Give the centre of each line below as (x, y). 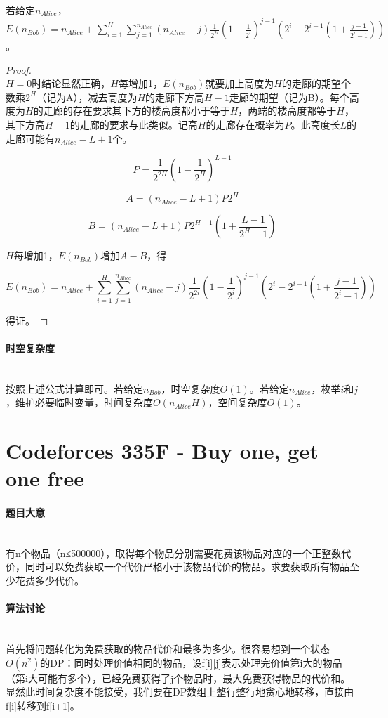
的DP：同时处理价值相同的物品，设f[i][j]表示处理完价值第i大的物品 (191, 662)
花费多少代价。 (49, 580)
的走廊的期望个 (316, 83)
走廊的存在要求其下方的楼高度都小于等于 (136, 111)
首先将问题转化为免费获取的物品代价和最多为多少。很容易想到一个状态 (168, 648)
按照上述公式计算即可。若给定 (74, 388)
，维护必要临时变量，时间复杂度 (79, 402)
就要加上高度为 (240, 83)
